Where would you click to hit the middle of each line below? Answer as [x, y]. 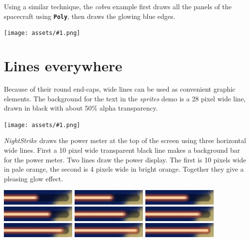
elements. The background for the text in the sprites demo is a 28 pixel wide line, [125, 98]
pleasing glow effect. [34, 178]
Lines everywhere [63, 66]
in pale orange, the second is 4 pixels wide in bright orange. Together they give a [124, 169]
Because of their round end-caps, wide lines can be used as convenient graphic [120, 89]
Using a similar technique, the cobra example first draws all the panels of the [118, 6]
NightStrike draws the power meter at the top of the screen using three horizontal [125, 140]
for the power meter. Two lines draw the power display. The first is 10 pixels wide [125, 159]
